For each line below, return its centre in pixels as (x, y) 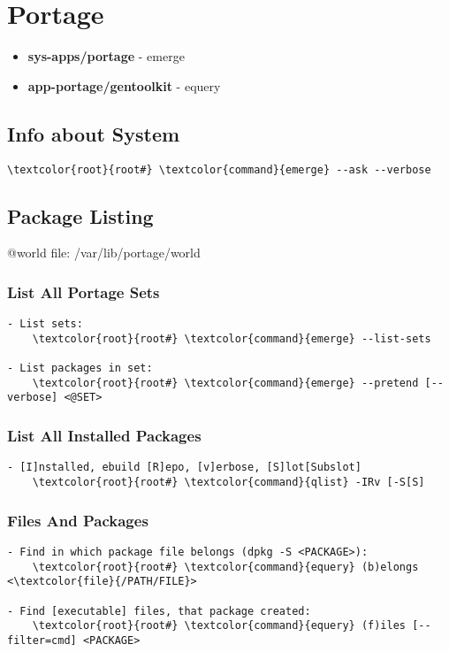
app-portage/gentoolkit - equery (124, 85)
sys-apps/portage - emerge (106, 56)
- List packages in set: (80, 368)
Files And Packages (78, 520)
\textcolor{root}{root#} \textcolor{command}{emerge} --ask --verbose (219, 169)
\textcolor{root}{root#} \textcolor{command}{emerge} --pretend (225, 383)
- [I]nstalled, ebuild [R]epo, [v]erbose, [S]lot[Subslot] (184, 468)
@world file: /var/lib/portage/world (104, 253)
